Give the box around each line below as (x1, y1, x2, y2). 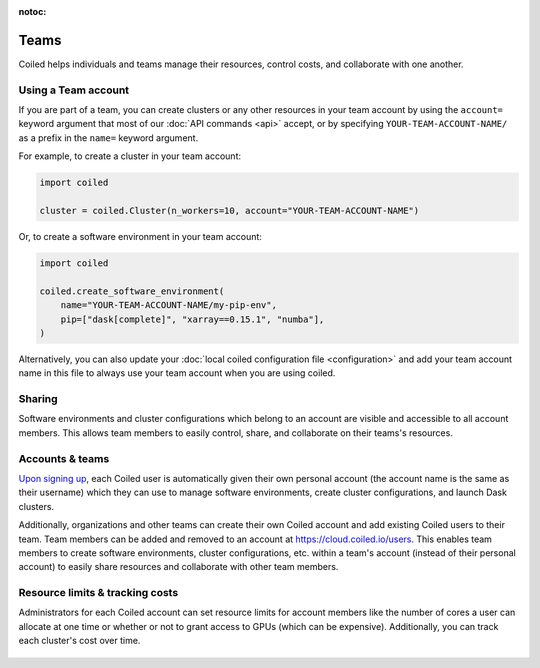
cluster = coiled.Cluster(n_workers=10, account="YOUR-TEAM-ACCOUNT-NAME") (39, 205, 420, 216)
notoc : (18, 6, 47, 17)
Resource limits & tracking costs (18, 586, 179, 600)
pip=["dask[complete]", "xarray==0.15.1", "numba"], (60, 313, 325, 325)
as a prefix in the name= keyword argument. (18, 131, 199, 144)
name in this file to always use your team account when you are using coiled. (18, 367, 336, 379)
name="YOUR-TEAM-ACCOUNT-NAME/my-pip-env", (60, 300, 277, 311)
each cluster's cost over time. (18, 635, 141, 647)
